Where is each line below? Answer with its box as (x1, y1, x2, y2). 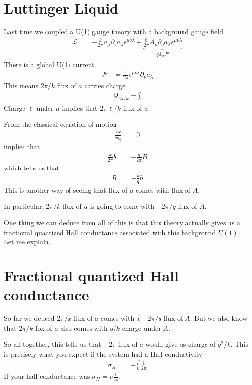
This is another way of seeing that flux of (4, 184, 128, 194)
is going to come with (90, 201, 155, 211)
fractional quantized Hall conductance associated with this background (4, 227, 216, 237)
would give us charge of (145, 339, 216, 349)
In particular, (4, 201, 44, 211)
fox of (35, 322, 52, 333)
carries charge (84, 80, 126, 91)
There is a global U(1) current (4, 59, 94, 70)
